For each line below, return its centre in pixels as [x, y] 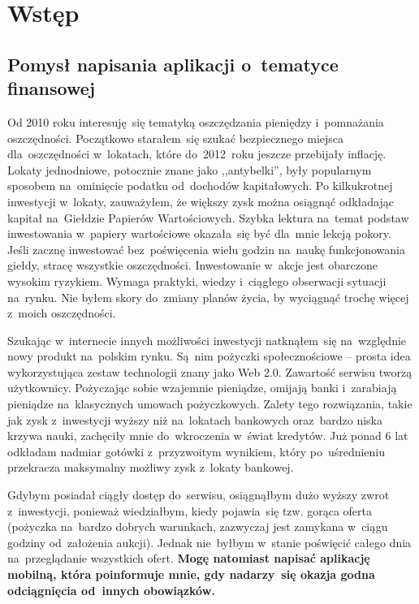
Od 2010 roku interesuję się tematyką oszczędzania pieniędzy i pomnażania [196, 121]
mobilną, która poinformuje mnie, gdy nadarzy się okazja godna [191, 574]
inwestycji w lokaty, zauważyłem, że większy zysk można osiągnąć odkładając [201, 201]
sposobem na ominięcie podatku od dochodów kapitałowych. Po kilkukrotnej [200, 186]
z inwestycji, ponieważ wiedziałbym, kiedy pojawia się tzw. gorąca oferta [190, 510]
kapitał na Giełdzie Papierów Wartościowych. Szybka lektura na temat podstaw [208, 217]
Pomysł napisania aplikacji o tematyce [173, 64]
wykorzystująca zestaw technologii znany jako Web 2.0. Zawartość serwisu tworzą [210, 371]
